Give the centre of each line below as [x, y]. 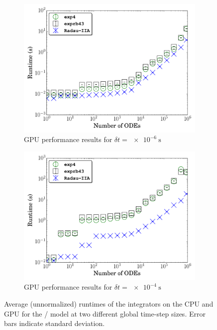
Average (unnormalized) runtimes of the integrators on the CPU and [109, 303]
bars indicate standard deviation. [54, 323]
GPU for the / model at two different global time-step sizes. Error [105, 313]
